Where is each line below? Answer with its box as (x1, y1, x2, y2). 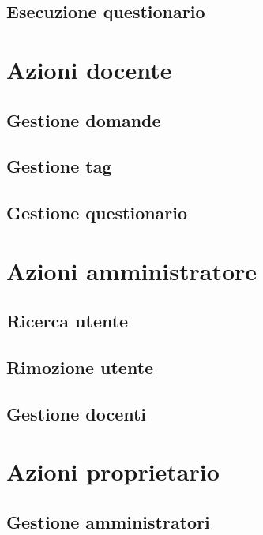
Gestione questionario (6, 200, 188, 225)
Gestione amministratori (6, 509, 210, 533)
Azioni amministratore (6, 254, 257, 286)
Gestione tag (6, 154, 112, 178)
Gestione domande (6, 107, 161, 132)
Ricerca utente (6, 309, 129, 333)
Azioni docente (6, 53, 172, 85)
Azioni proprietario (6, 455, 220, 488)
